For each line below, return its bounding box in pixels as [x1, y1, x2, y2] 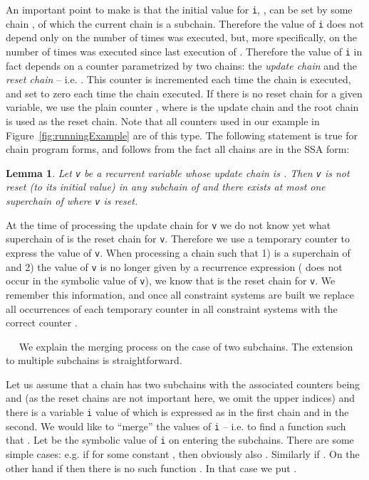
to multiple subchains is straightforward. [6, 353, 182, 368]
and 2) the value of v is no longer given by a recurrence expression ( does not [6, 259, 343, 274]
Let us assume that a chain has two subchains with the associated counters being [6, 376, 360, 391]
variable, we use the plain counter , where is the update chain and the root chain [6, 100, 359, 114]
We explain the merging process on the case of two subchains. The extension [19, 338, 353, 353]
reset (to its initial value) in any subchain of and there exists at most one [6, 179, 326, 194]
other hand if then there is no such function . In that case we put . [6, 460, 297, 475]
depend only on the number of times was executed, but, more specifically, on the [6, 30, 358, 45]
